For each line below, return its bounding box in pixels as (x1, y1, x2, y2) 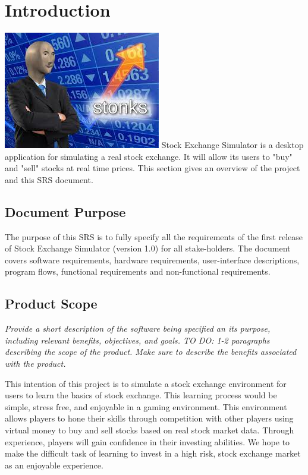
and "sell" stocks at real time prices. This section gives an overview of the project (5, 162, 300, 174)
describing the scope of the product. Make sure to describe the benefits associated (5, 345, 297, 358)
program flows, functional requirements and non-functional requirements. (5, 265, 271, 278)
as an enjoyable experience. (5, 458, 103, 471)
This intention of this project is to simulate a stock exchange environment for (5, 377, 287, 389)
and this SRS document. (5, 173, 93, 185)
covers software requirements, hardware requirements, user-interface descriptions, (5, 253, 300, 266)
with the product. (5, 357, 66, 370)
